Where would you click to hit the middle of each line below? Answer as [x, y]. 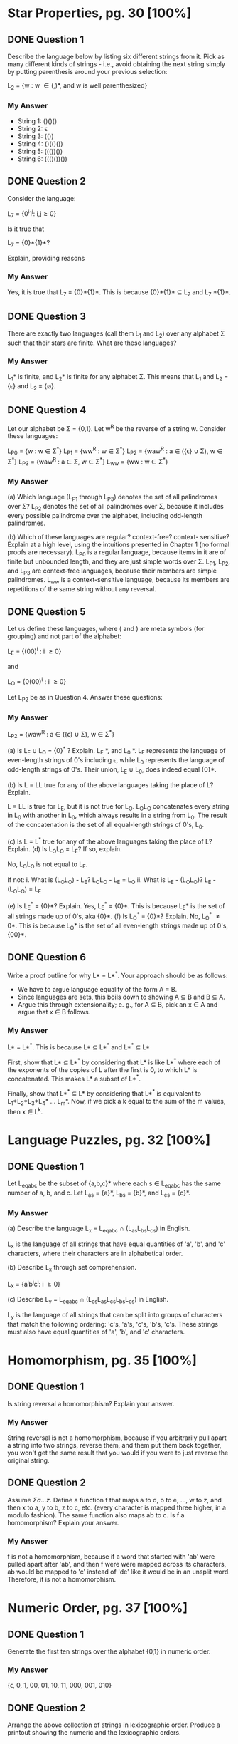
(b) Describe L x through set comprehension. [72, 1268]
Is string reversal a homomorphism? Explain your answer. [91, 1403]
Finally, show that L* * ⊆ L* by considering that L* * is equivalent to [104, 1093]
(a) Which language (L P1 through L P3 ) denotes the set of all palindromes [113, 498]
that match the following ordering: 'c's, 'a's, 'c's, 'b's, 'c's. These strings [113, 1324]
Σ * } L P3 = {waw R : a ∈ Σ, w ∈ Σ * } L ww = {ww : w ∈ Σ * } [88, 462]
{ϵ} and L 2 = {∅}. [32, 386]
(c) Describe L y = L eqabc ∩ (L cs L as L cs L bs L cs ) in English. [88, 1300]
